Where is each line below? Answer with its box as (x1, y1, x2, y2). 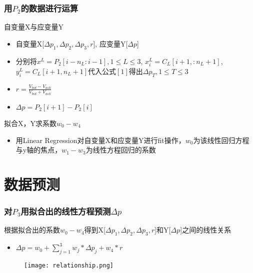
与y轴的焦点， (15, 144, 62, 155)
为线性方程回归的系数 (85, 144, 156, 155)
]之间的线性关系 (180, 224, 231, 235)
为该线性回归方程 (193, 134, 249, 145)
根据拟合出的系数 (4, 224, 60, 235)
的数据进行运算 (20, 1, 78, 14)
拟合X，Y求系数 (4, 118, 56, 128)
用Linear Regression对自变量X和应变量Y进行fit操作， (15, 134, 185, 145)
